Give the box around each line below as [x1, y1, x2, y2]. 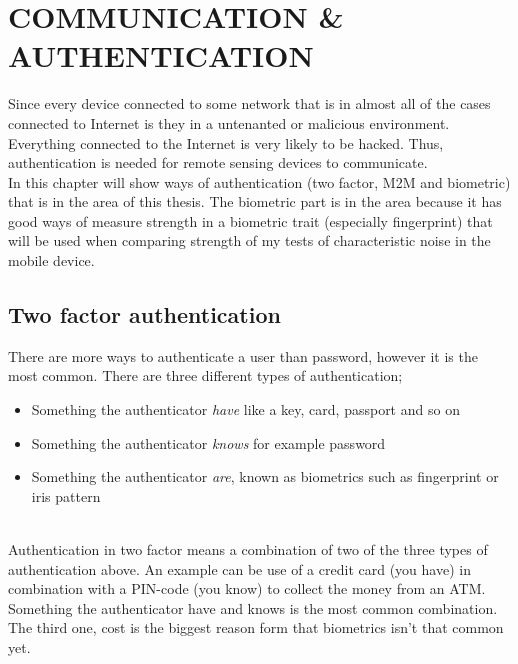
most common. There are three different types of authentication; [8, 365, 403, 386]
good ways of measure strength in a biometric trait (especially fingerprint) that [8, 210, 493, 231]
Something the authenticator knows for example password [31, 432, 386, 453]
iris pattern [31, 485, 101, 506]
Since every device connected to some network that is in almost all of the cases [8, 93, 491, 114]
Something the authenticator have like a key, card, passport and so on [31, 399, 460, 420]
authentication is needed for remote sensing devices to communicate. [8, 152, 428, 173]
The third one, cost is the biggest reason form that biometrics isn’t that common [8, 617, 504, 638]
